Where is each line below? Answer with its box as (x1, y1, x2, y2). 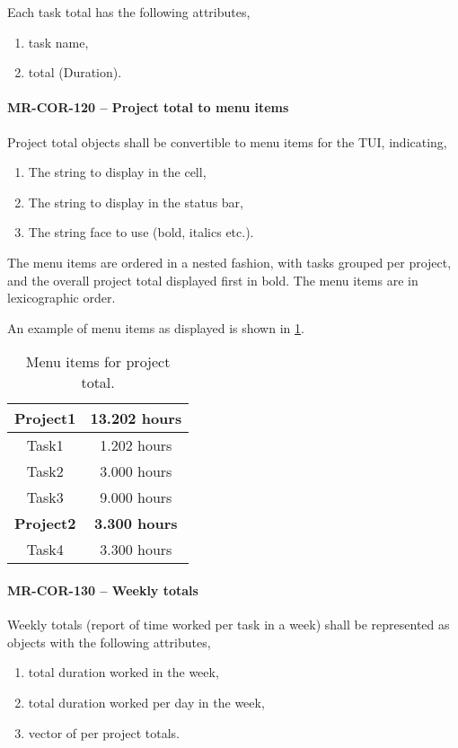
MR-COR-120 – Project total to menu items (7, 98, 289, 117)
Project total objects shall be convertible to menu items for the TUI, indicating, (7, 132, 447, 151)
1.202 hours (100, 435, 172, 456)
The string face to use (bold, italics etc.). (28, 223, 254, 242)
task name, (28, 32, 89, 51)
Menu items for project (25, 351, 171, 373)
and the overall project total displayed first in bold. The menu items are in (7, 270, 418, 289)
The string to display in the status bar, (28, 192, 243, 211)
